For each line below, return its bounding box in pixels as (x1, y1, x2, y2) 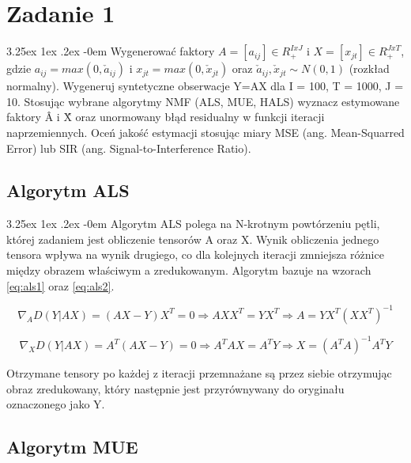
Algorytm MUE (6, 435, 138, 459)
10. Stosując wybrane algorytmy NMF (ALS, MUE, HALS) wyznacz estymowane (6, 93, 400, 109)
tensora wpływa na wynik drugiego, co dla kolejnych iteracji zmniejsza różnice (6, 246, 384, 263)
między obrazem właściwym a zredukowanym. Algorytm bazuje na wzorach (6, 262, 371, 279)
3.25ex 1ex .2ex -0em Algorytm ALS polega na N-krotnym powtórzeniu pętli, (6, 215, 380, 232)
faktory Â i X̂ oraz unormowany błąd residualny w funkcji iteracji (6, 108, 325, 125)
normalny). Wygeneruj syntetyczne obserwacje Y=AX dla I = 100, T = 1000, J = (6, 78, 404, 94)
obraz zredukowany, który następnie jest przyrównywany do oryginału (6, 380, 345, 397)
